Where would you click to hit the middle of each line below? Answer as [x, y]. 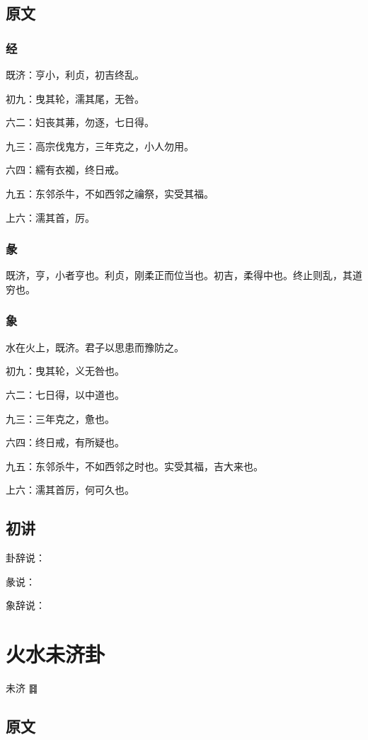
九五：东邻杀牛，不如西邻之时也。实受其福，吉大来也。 [134, 466]
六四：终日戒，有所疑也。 [65, 442]
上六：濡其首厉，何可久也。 [70, 490]
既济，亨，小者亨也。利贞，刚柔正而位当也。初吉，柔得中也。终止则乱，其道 [184, 275]
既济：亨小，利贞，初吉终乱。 [75, 74]
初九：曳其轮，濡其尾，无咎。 [75, 98]
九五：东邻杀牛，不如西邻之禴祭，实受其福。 [110, 193]
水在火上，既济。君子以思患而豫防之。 [95, 347]
